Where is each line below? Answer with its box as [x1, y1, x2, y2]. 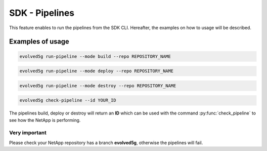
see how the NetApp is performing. [9, 117, 81, 123]
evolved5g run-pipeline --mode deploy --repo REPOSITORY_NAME [19, 68, 174, 74]
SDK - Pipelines [9, 7, 75, 18]
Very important [9, 129, 47, 136]
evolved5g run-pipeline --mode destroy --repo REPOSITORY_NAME [19, 83, 177, 88]
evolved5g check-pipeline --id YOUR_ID [19, 98, 116, 103]
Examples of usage [9, 38, 69, 46]
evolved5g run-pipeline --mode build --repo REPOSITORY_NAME [19, 53, 171, 59]
